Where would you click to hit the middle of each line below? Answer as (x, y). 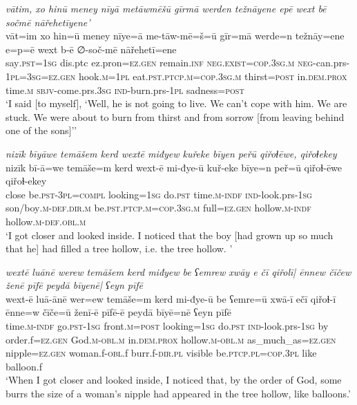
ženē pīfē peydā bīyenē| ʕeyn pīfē (74, 285)
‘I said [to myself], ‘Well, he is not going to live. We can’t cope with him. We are (176, 103)
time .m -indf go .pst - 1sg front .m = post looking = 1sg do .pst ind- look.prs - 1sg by (167, 326)
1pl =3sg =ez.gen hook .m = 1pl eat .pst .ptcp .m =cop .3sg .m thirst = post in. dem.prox (176, 76)
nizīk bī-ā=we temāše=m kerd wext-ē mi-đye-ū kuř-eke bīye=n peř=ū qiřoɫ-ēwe (174, 167)
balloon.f (24, 366)
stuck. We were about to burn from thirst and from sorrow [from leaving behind (175, 116)
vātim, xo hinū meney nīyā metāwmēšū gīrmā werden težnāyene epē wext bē (166, 8)
